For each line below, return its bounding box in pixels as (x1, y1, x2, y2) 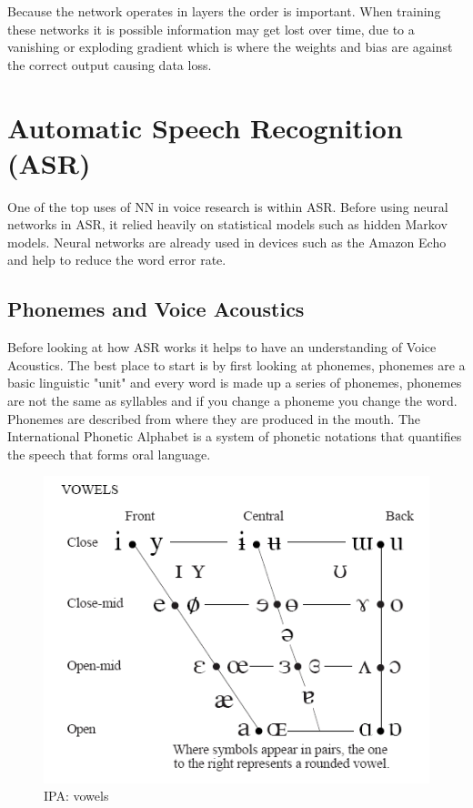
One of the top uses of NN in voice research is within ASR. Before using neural (7, 197, 448, 216)
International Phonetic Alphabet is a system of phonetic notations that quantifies (7, 427, 462, 446)
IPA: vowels (44, 786, 109, 805)
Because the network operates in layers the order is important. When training (7, 2, 441, 20)
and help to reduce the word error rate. (7, 250, 226, 269)
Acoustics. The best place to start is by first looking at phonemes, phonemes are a (7, 355, 466, 374)
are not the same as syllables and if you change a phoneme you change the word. (7, 391, 458, 410)
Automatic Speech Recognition (7, 108, 403, 146)
